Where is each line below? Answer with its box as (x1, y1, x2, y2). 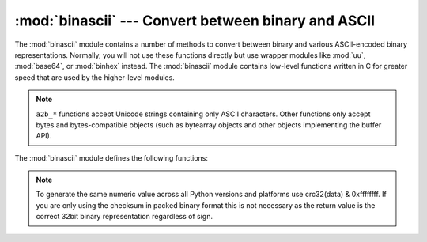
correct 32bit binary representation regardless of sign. (36, 212, 213, 221)
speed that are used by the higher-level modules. (14, 72, 176, 82)
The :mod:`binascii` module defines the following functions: (14, 153, 209, 162)
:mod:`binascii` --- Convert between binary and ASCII (14, 12, 376, 29)
